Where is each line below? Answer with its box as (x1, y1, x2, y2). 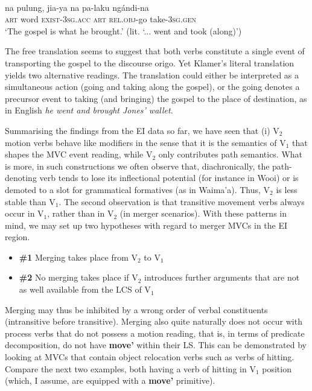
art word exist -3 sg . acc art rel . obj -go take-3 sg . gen (5, 13, 197, 25)
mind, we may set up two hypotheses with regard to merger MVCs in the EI (5, 218, 288, 231)
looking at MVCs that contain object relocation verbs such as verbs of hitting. (5, 351, 294, 363)
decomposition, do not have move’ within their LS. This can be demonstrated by (5, 339, 307, 351)
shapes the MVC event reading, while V (5, 148, 153, 161)
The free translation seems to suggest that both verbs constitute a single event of (5, 45, 305, 57)
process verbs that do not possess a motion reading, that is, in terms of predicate (5, 326, 305, 339)
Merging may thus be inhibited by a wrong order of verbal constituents (5, 303, 268, 316)
